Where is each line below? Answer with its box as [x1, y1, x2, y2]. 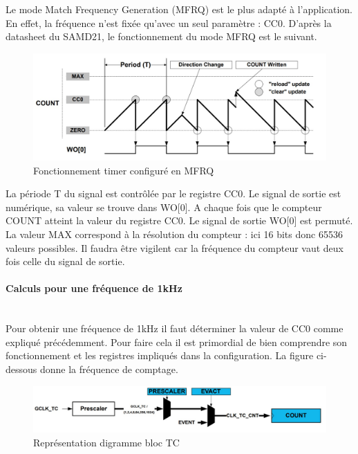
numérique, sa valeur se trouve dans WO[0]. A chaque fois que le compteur [6, 199, 322, 214]
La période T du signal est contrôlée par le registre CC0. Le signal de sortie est [6, 186, 341, 201]
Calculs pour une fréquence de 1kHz [6, 281, 182, 296]
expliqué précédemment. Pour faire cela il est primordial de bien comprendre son [6, 334, 348, 349]
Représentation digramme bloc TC [33, 435, 180, 450]
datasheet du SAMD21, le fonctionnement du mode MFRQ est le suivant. [6, 29, 317, 44]
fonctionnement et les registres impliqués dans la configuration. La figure [6, 348, 314, 363]
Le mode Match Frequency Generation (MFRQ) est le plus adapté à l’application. [6, 2, 353, 16]
